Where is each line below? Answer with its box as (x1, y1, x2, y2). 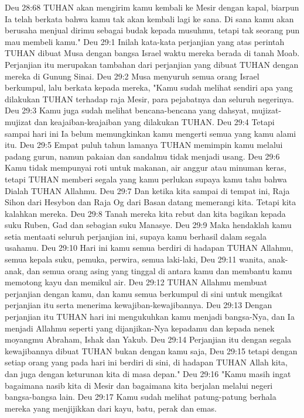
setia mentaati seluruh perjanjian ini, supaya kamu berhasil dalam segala (5, 230, 267, 242)
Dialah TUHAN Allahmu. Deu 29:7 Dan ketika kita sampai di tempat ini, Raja (5, 184, 290, 196)
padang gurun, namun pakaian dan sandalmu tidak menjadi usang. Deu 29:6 (5, 150, 280, 162)
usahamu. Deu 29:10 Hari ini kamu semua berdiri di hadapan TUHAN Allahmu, (5, 241, 293, 254)
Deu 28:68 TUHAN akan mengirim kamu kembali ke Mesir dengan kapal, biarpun (5, 1, 299, 13)
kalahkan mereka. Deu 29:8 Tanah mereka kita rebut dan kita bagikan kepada (5, 207, 286, 219)
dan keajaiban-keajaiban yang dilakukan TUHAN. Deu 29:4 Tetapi (34, 115, 275, 127)
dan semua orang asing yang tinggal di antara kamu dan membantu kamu (26, 264, 292, 277)
